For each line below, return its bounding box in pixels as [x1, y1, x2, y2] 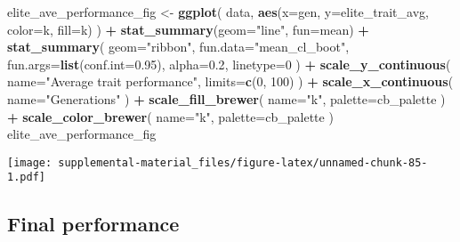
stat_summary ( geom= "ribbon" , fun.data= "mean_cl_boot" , [7, 37, 350, 56]
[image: [7, 156, 52, 169]
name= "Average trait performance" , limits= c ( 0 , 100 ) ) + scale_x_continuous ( [7, 72, 454, 91]
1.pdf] [7, 171, 45, 184]
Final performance [7, 210, 180, 238]
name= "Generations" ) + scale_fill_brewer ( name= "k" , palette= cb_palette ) [7, 89, 446, 108]
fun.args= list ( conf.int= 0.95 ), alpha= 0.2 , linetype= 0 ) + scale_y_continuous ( [7, 54, 451, 73]
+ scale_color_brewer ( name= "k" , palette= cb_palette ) [7, 107, 334, 125]
